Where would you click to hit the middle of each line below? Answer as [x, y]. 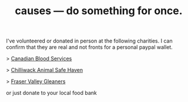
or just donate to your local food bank [51, 93]
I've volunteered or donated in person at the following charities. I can [89, 41]
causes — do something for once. [99, 11]
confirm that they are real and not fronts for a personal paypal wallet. [90, 47]
